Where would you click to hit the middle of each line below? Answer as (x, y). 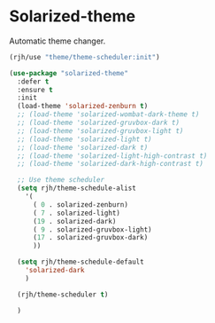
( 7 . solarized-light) (77, 213)
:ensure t (35, 90)
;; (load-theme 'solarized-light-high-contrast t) (112, 156)
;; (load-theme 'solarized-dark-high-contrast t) (110, 164)
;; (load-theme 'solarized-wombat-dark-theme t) (108, 114)
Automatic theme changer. (58, 41)
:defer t (33, 82)
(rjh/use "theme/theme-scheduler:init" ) (85, 57)
